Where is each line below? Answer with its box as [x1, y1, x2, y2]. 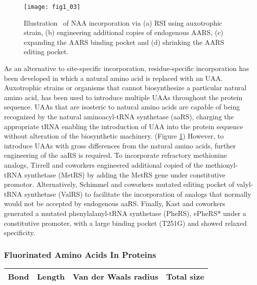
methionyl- [205, 159, 238, 170]
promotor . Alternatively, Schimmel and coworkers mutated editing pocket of [4, 179, 234, 189]
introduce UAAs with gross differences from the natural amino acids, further [4, 140, 236, 150]
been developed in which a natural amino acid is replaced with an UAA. [4, 72, 223, 83]
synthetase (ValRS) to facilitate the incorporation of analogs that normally [24, 188, 252, 199]
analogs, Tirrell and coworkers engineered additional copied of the [4, 159, 203, 170]
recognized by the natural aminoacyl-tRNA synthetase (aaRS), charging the [4, 111, 234, 121]
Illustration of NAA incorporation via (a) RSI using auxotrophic [24, 17, 222, 28]
